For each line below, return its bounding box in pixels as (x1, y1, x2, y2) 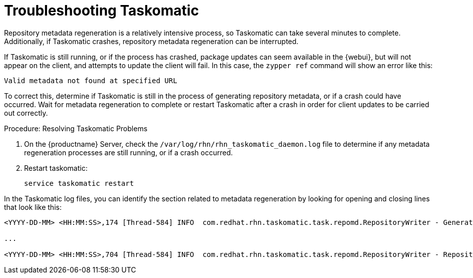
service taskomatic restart (24, 179, 134, 187)
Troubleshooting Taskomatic (4, 2, 199, 19)
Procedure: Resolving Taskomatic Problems (4, 124, 148, 133)
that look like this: (4, 202, 62, 211)
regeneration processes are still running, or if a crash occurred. (24, 148, 233, 157)
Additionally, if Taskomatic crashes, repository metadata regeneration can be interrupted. (4, 37, 299, 46)
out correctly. (4, 108, 48, 117)
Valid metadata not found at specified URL (4, 76, 177, 85)
